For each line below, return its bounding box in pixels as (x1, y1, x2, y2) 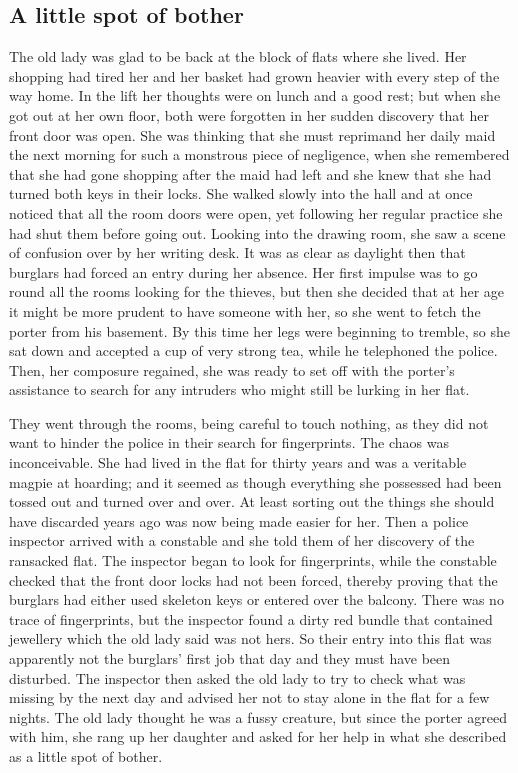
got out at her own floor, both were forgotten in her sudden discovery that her (9, 104, 489, 125)
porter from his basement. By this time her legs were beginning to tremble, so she (9, 320, 510, 341)
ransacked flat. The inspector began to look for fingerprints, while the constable (9, 550, 497, 571)
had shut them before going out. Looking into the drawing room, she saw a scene (9, 222, 506, 243)
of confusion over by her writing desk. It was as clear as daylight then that (9, 242, 466, 263)
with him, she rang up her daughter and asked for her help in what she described (9, 726, 507, 747)
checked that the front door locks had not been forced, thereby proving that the (9, 569, 498, 590)
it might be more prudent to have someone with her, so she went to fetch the (9, 300, 481, 321)
